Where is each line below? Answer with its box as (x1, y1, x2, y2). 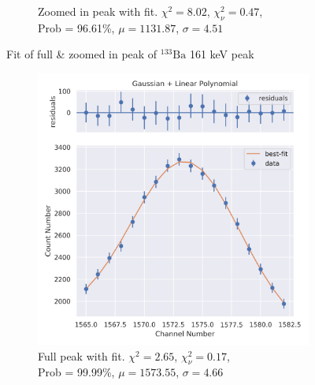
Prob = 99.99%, (38, 364, 115, 380)
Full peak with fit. (38, 347, 125, 364)
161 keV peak (189, 46, 254, 62)
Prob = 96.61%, (38, 19, 115, 36)
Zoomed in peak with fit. (38, 3, 158, 19)
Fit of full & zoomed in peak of (6, 46, 157, 62)
